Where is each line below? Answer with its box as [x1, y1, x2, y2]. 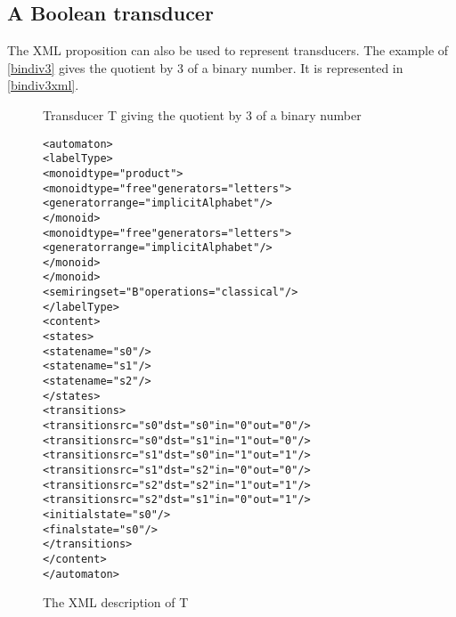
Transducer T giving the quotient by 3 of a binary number [43, 105, 362, 124]
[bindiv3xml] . [7, 76, 79, 94]
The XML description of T [43, 593, 189, 612]
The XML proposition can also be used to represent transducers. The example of [7, 41, 449, 60]
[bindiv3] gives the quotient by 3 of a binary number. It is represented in [7, 58, 403, 77]
